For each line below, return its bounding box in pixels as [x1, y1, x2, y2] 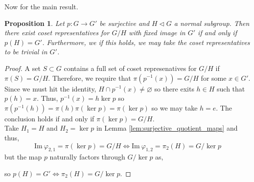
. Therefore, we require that [48, 72, 131, 83]
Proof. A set [4, 63, 41, 73]
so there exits [154, 83, 194, 93]
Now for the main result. [4, 1, 78, 11]
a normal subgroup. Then [174, 18, 250, 28]
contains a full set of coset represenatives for [64, 63, 197, 73]
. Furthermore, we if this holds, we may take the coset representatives [42, 37, 250, 47]
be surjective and [99, 18, 150, 28]
